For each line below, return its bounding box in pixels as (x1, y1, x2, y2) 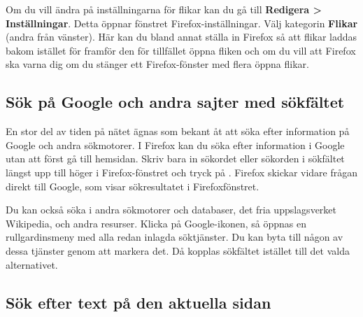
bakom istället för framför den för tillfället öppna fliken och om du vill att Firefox (6, 43, 356, 57)
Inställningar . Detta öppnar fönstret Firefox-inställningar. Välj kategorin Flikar (6, 15, 358, 30)
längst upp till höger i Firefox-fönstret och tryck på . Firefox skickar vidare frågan (6, 164, 358, 179)
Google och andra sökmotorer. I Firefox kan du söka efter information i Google (6, 137, 345, 152)
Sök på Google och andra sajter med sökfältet (6, 91, 345, 113)
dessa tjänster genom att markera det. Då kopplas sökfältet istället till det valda (6, 243, 350, 258)
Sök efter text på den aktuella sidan (6, 291, 271, 313)
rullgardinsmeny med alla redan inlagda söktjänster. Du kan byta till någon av (6, 230, 343, 244)
